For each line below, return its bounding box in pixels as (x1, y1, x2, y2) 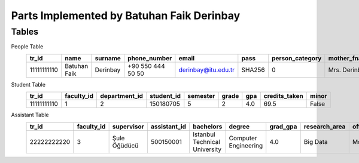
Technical (192, 137, 221, 146)
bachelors (192, 122, 223, 131)
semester (187, 92, 215, 100)
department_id (100, 92, 144, 100)
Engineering (229, 141, 263, 149)
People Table (11, 43, 44, 50)
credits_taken (263, 92, 303, 100)
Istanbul (192, 130, 215, 139)
